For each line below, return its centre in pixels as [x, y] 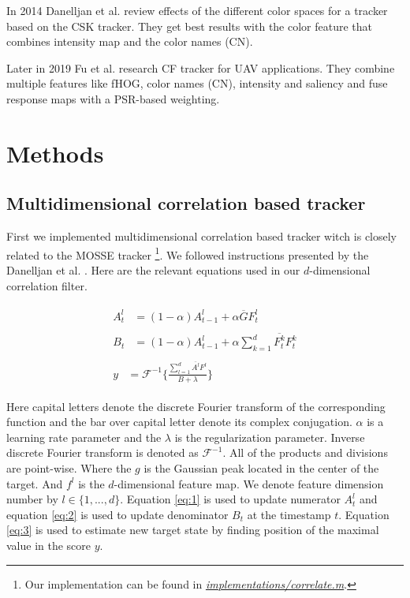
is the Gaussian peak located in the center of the [261, 467]
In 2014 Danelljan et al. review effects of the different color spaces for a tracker [197, 10]
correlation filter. [47, 285]
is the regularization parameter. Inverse [270, 437]
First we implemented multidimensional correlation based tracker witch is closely [202, 236]
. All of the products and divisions [305, 452]
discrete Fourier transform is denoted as [102, 452]
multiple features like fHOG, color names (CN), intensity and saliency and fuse [197, 83]
